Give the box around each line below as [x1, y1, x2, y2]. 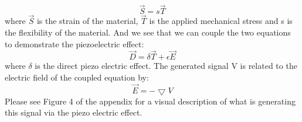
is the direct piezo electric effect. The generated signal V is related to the [35, 60, 297, 72]
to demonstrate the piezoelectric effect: [5, 37, 144, 50]
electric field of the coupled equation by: [5, 71, 149, 83]
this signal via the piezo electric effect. [5, 106, 142, 118]
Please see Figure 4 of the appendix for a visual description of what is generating [5, 95, 296, 107]
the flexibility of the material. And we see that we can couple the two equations [5, 26, 291, 39]
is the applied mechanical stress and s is [149, 15, 293, 27]
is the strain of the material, [36, 15, 138, 27]
